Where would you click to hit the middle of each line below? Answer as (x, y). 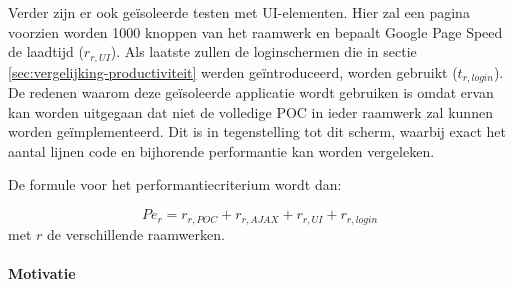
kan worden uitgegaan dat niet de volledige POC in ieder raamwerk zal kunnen (250, 111)
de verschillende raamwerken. (135, 233)
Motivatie (42, 272)
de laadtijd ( (46, 51)
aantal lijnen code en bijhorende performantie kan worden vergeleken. (221, 150)
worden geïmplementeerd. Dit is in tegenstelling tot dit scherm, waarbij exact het (257, 131)
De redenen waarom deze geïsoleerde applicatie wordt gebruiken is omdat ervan (251, 92)
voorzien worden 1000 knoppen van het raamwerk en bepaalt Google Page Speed (255, 31)
